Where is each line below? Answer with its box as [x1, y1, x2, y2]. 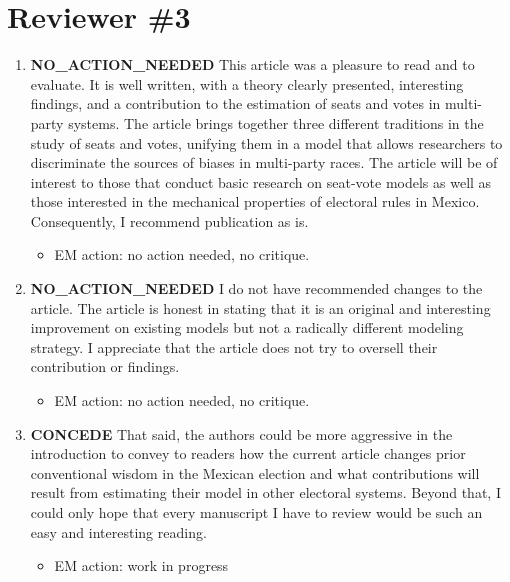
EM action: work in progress [54, 555, 229, 576]
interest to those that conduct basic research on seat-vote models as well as [30, 171, 492, 192]
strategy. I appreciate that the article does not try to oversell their [30, 336, 438, 357]
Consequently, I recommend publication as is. [30, 210, 309, 231]
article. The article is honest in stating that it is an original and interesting [30, 297, 491, 318]
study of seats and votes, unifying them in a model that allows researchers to [30, 132, 503, 153]
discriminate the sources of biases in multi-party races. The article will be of [30, 152, 498, 173]
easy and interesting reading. [30, 521, 207, 542]
